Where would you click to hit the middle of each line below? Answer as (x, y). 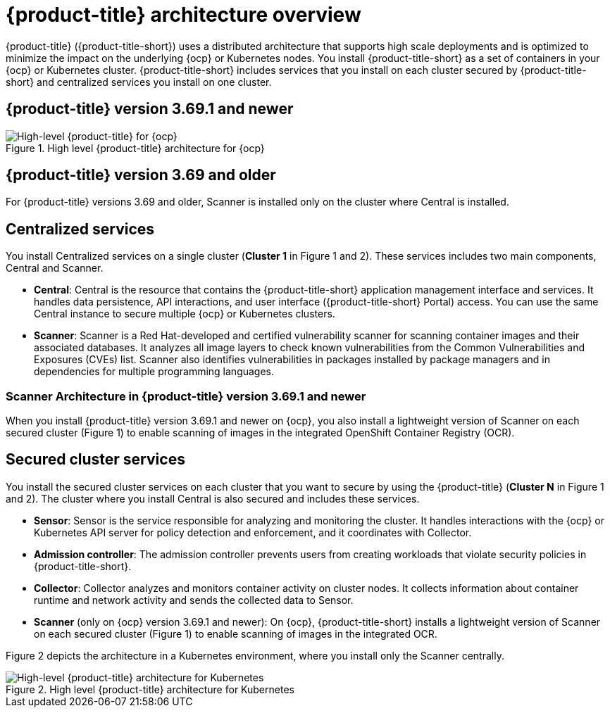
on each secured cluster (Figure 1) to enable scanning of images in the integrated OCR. (236, 633)
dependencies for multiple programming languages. (154, 372)
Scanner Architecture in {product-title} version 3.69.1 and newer (186, 396)
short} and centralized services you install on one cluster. (139, 82)
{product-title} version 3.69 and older (141, 175)
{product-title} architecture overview (183, 15)
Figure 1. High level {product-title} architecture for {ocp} (135, 148)
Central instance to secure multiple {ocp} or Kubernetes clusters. (185, 314)
